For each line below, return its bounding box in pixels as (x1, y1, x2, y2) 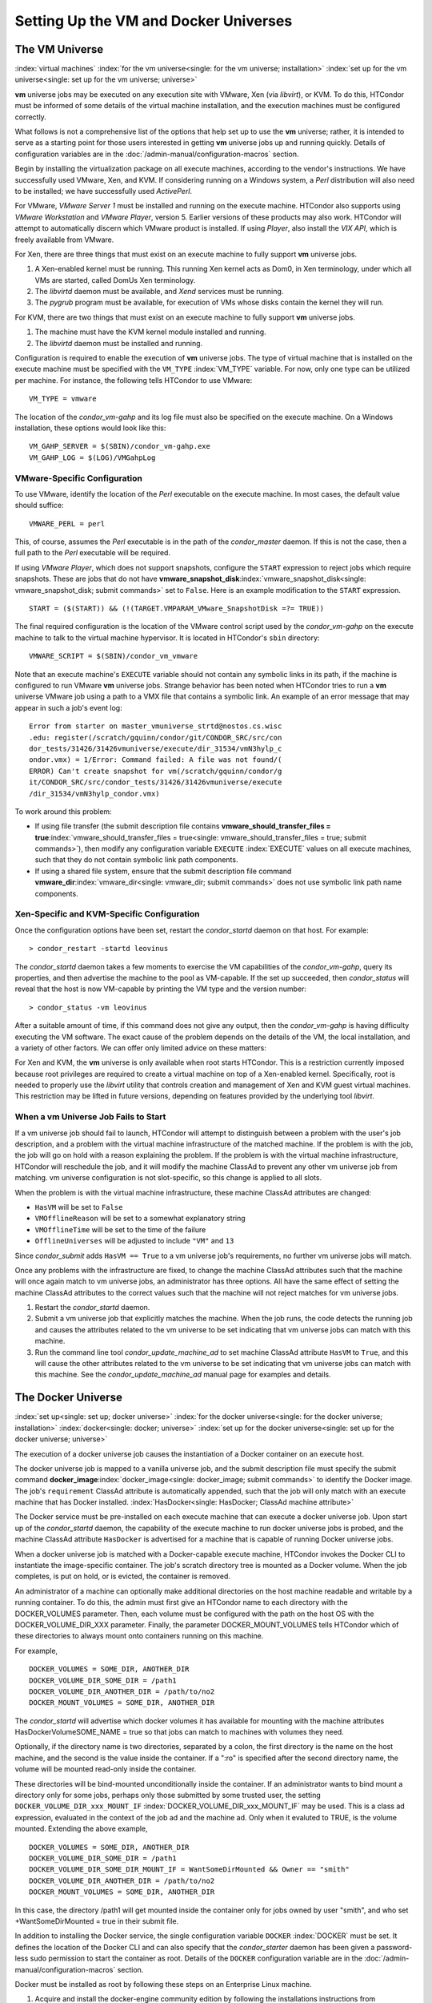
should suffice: (14, 501, 64, 510)
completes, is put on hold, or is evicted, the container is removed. (14, 1571, 231, 1582)
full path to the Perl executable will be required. (14, 548, 171, 558)
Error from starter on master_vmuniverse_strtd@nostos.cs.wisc (29, 722, 282, 731)
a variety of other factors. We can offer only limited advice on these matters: (14, 1042, 267, 1053)
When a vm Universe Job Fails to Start (14, 1111, 166, 1122)
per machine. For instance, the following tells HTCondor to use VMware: (14, 375, 253, 385)
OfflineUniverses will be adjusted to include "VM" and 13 (34, 1236, 234, 1246)
